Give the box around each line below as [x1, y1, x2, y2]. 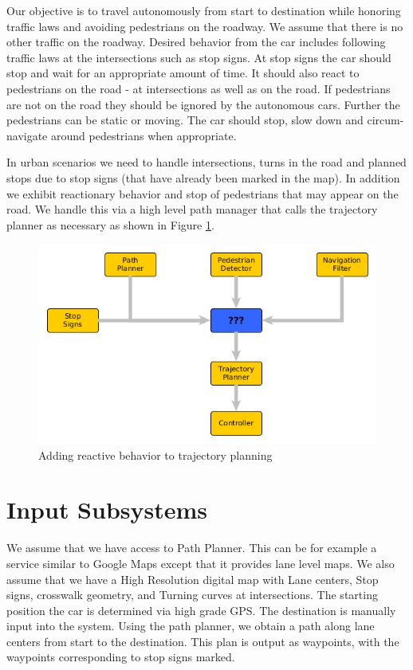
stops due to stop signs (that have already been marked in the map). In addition [6, 169, 400, 186]
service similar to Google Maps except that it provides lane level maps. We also [6, 554, 395, 571]
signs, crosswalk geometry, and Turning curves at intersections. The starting [6, 586, 378, 603]
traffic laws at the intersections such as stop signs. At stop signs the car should [6, 49, 391, 65]
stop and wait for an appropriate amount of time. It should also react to [6, 65, 360, 81]
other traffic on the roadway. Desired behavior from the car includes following [6, 33, 386, 50]
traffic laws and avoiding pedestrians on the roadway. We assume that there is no [6, 18, 403, 34]
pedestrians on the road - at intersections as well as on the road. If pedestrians [6, 80, 391, 96]
